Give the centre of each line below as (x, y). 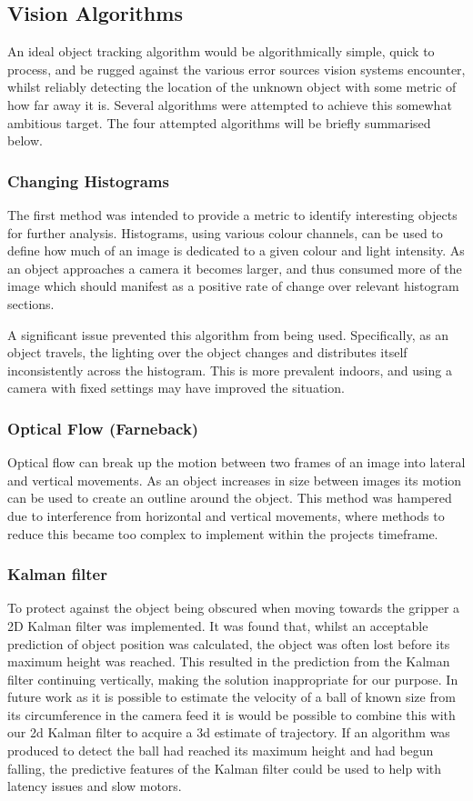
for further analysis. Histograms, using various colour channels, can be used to (225, 232)
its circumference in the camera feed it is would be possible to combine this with (231, 714)
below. (25, 140)
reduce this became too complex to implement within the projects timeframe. (223, 533)
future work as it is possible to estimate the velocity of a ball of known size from (231, 697)
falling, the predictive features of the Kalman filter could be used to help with (225, 768)
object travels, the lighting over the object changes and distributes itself (207, 352)
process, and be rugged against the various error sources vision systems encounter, (236, 69)
